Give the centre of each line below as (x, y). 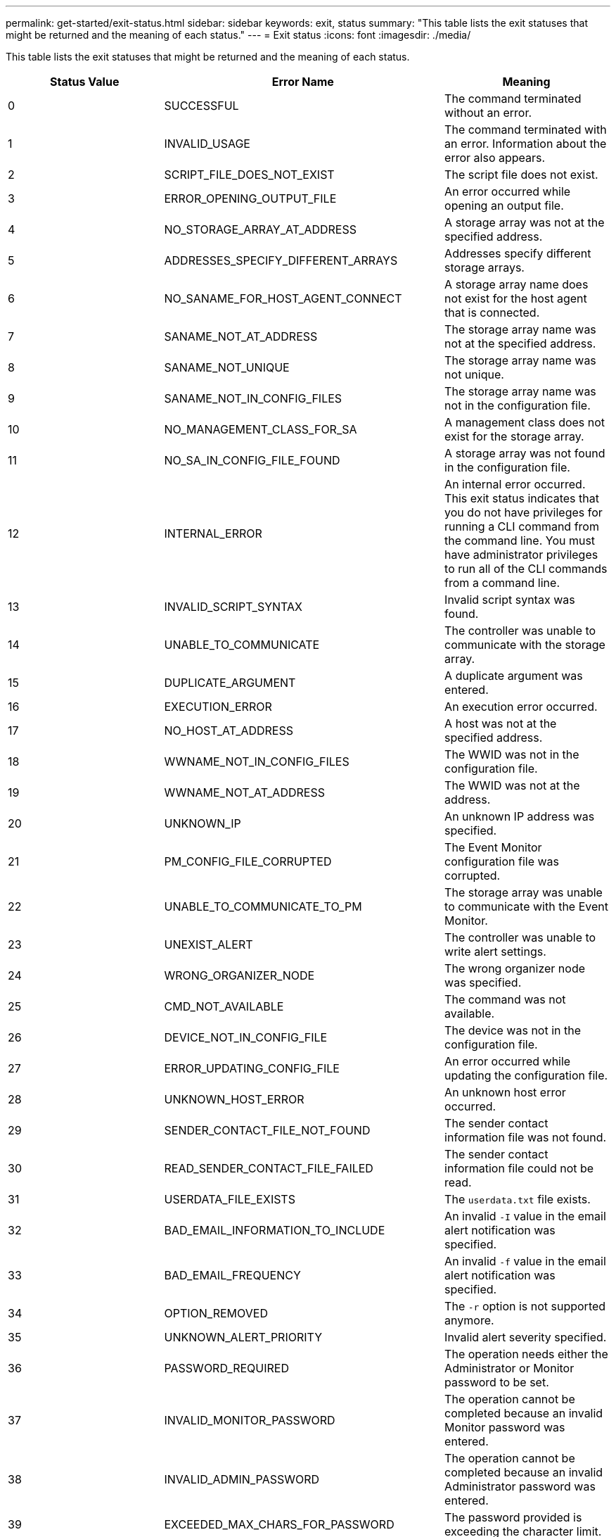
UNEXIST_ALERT (208, 944)
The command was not (505, 999)
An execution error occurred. (521, 707)
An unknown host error (505, 1092)
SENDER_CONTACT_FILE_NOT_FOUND (267, 1130)
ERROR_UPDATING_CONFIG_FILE (252, 1068)
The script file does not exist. (521, 175)
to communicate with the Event (527, 906)
